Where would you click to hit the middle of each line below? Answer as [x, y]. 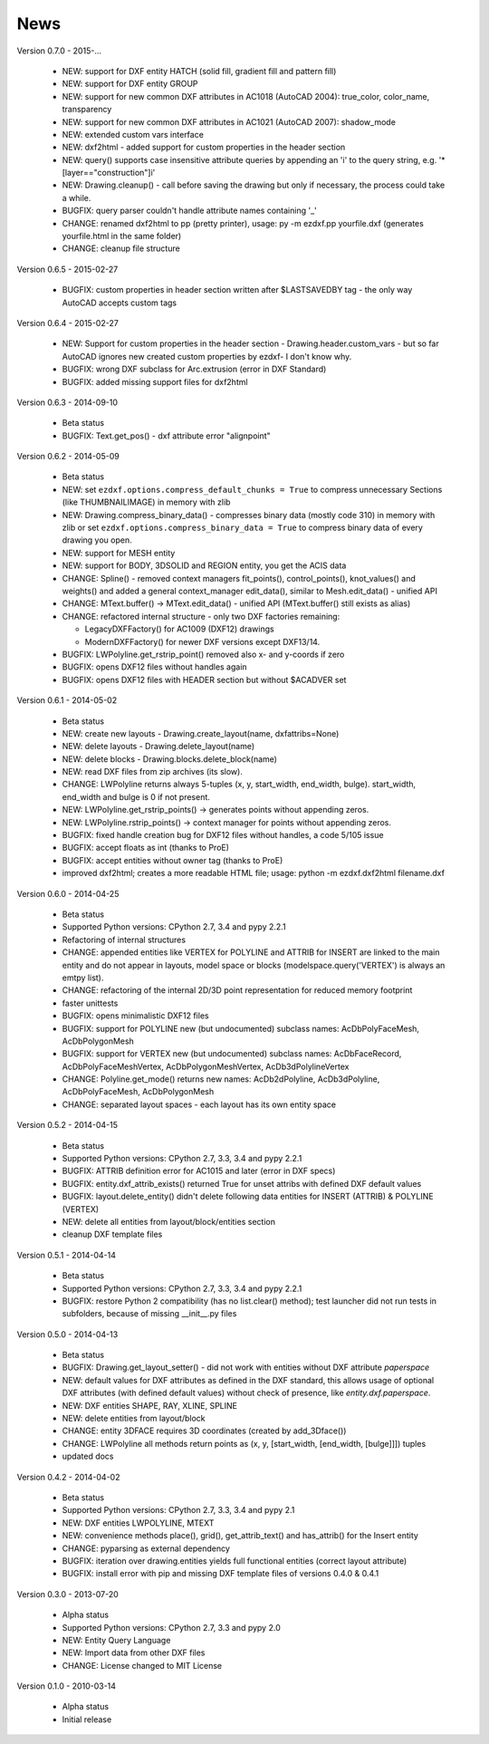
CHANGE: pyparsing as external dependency [146, 1548]
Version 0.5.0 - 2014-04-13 [67, 1334]
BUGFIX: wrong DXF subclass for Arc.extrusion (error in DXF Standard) [194, 369]
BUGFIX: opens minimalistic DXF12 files [135, 1016]
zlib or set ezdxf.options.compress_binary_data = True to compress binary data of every [242, 528]
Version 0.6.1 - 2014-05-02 [67, 700]
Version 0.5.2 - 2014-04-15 [67, 1125]
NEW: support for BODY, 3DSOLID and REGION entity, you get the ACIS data [204, 565]
